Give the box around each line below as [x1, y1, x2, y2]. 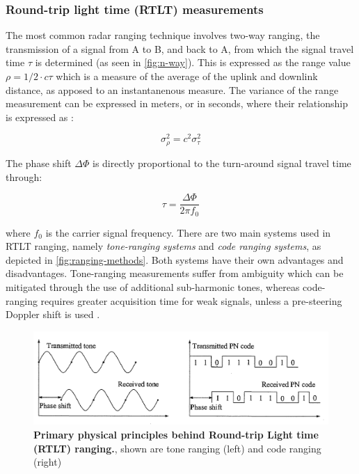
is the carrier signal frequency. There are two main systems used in [45, 225, 331, 239]
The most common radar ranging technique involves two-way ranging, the [6, 28, 320, 42]
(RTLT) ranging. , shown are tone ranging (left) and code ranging [33, 441, 321, 455]
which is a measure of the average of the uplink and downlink [56, 69, 318, 83]
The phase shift [6, 155, 72, 170]
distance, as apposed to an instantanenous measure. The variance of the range [6, 82, 339, 97]
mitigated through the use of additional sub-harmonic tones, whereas [6, 279, 300, 294]
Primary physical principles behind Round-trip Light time [33, 427, 319, 442]
